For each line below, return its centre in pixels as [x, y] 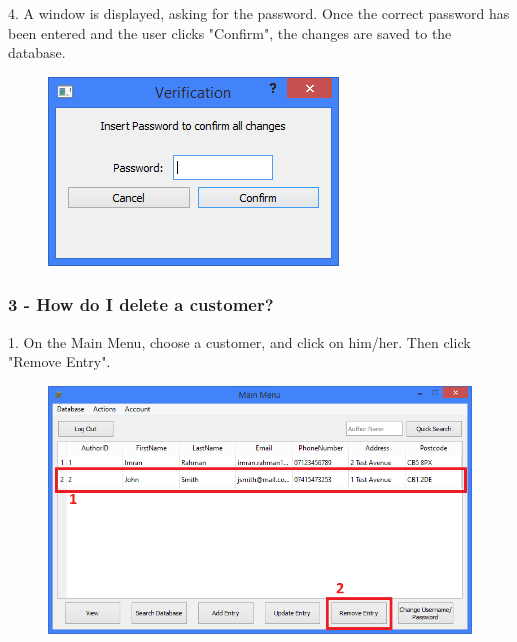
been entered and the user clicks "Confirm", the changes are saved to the [230, 32]
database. [37, 52]
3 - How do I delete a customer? [141, 304]
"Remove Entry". [59, 361]
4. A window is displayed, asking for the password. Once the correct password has [259, 13]
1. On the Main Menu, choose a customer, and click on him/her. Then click [239, 341]
